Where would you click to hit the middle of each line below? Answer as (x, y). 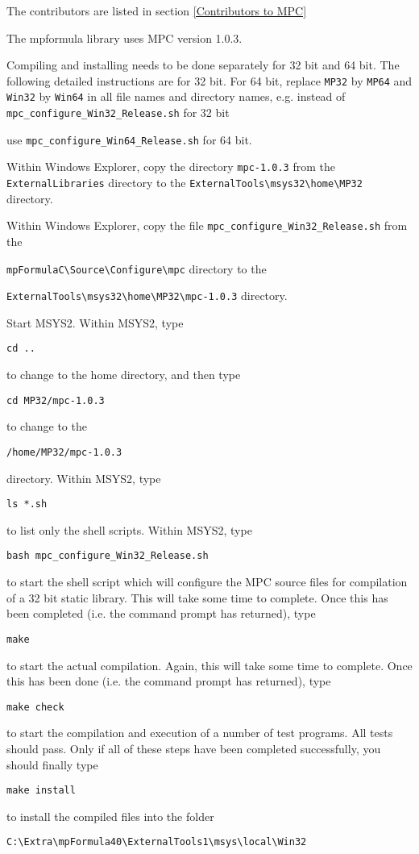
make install (41, 791)
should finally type (52, 764)
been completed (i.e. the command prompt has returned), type (161, 613)
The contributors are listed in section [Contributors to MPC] (157, 10)
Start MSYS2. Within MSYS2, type (95, 322)
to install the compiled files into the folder (110, 816)
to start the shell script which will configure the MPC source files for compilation (207, 582)
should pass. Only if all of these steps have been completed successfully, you (194, 748)
